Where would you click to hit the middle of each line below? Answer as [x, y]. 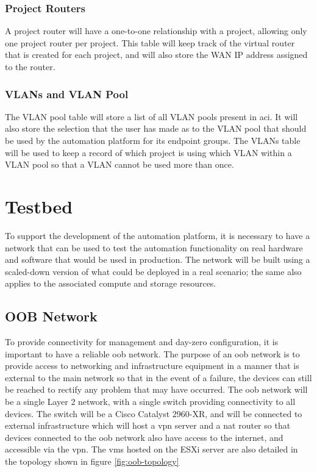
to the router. [30, 66]
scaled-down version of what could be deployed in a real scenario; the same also [153, 271]
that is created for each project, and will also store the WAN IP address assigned [156, 55]
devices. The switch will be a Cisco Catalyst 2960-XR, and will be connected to [154, 413]
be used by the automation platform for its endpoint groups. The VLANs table [153, 140]
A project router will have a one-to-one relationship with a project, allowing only [156, 31]
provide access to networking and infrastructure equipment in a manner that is [152, 366]
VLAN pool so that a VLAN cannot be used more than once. [119, 164]
